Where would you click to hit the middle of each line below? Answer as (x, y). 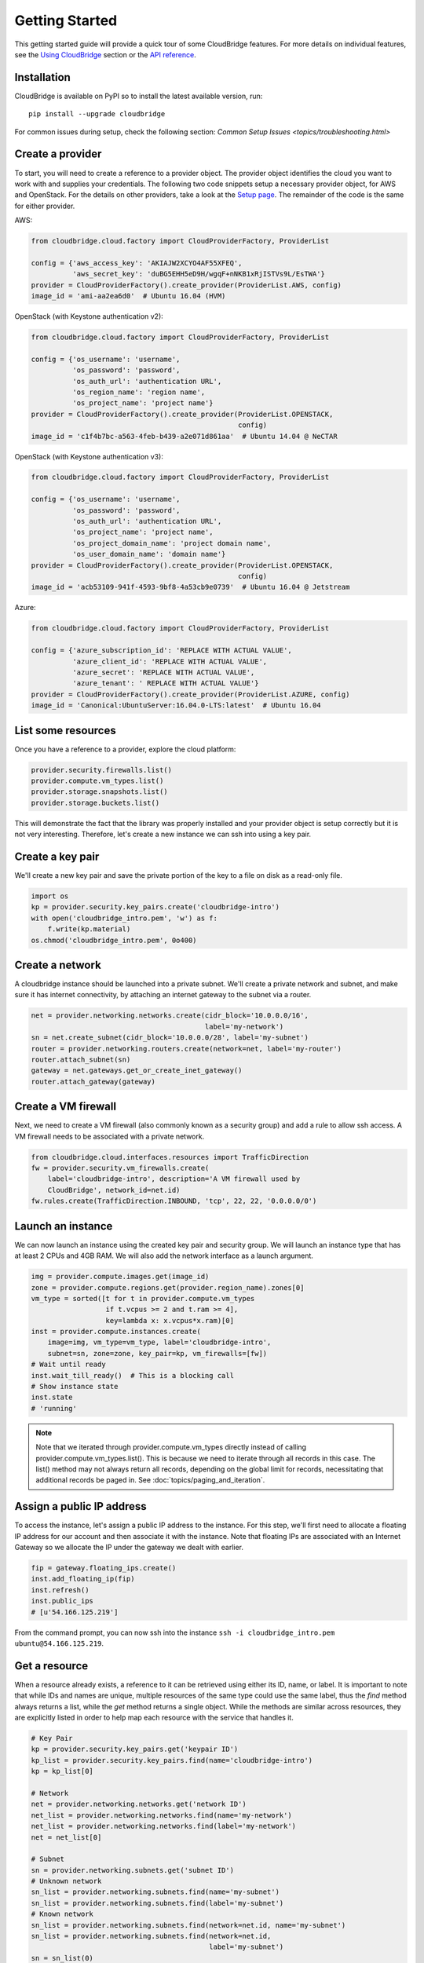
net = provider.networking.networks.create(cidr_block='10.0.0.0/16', (170, 1016)
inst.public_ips (62, 1601)
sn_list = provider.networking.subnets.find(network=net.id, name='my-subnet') (188, 1925)
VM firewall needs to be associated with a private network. (110, 1136)
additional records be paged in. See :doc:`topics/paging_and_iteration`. (150, 1480)
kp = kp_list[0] (62, 1771)
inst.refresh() (60, 1590)
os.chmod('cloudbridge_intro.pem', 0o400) (114, 940)
